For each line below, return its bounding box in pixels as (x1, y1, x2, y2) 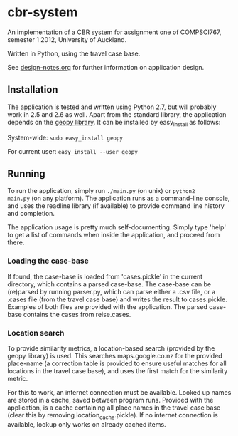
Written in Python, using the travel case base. (7, 49, 141, 58)
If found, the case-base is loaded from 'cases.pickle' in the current (7, 272, 203, 281)
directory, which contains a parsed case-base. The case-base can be (7, 279, 212, 289)
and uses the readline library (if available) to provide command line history (7, 202, 225, 210)
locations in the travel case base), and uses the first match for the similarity (7, 366, 228, 375)
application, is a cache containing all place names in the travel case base (7, 403, 221, 412)
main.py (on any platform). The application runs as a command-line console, (7, 194, 230, 203)
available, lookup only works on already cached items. (7, 420, 166, 428)
